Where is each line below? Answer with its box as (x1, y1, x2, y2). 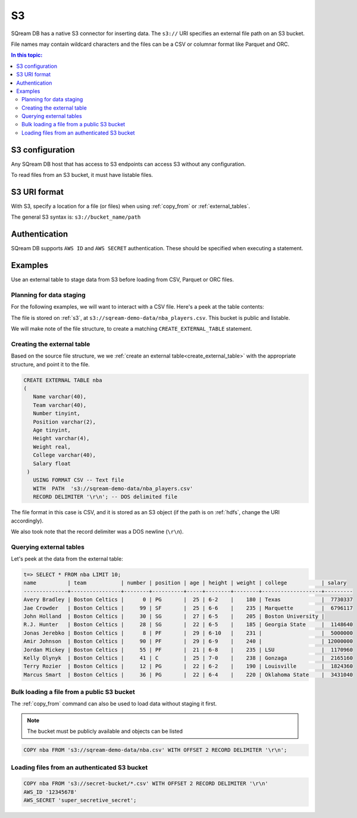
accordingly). (11, 517, 44, 524)
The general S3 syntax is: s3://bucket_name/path (11, 213, 141, 220)
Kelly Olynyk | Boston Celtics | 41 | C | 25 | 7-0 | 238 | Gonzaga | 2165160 (23, 654, 353, 661)
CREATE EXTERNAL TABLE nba (23, 377, 102, 384)
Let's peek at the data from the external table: (11, 555, 123, 562)
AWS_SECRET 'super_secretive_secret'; (23, 797, 137, 804)
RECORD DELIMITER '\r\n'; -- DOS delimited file (33, 493, 178, 500)
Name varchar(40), (33, 393, 87, 400)
